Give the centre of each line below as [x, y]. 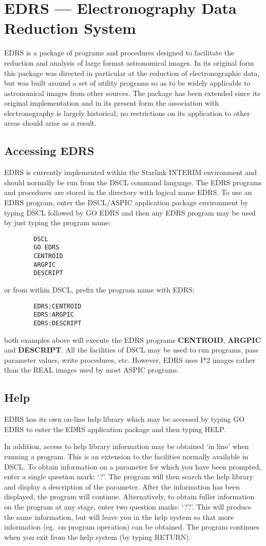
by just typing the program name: [58, 222]
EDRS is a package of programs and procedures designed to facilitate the [119, 53]
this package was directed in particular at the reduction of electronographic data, [132, 73]
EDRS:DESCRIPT [58, 324]
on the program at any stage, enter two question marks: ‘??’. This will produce [128, 506]
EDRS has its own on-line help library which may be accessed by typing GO [125, 419]
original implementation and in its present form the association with [112, 103]
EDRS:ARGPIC [54, 315]
